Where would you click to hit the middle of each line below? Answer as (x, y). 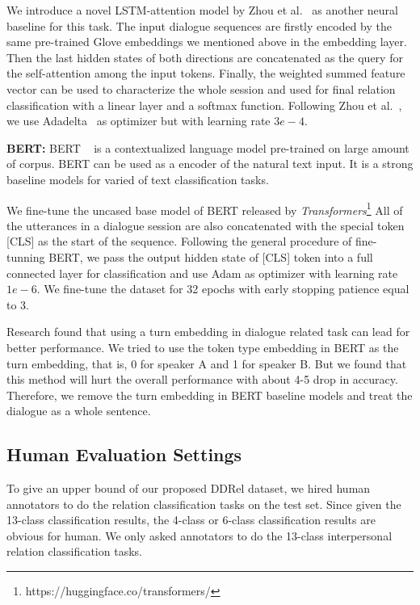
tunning (26, 256)
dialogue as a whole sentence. (79, 411)
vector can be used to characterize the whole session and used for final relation (201, 88)
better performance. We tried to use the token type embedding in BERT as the (203, 347)
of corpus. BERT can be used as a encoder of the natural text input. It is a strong (210, 164)
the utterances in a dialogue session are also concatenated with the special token (206, 225)
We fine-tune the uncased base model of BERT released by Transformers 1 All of (205, 208)
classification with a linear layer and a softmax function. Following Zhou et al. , (204, 105)
